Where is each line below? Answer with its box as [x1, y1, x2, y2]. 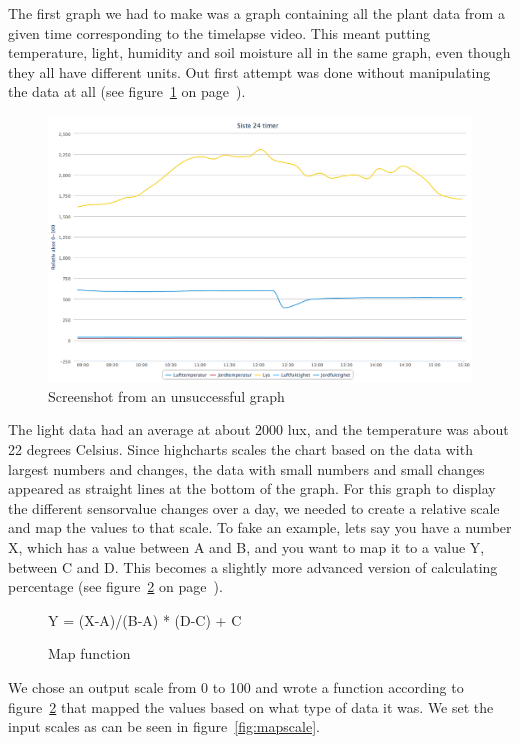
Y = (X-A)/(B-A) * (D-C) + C [48, 609, 242, 630]
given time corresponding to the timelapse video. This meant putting [8, 22, 431, 43]
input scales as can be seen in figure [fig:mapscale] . [8, 716, 320, 737]
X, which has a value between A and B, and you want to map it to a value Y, [8, 536, 485, 557]
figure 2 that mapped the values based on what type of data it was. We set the [8, 696, 494, 717]
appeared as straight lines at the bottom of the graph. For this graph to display [8, 478, 496, 499]
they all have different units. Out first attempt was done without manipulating [8, 61, 491, 82]
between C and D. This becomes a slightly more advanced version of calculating [8, 556, 498, 577]
